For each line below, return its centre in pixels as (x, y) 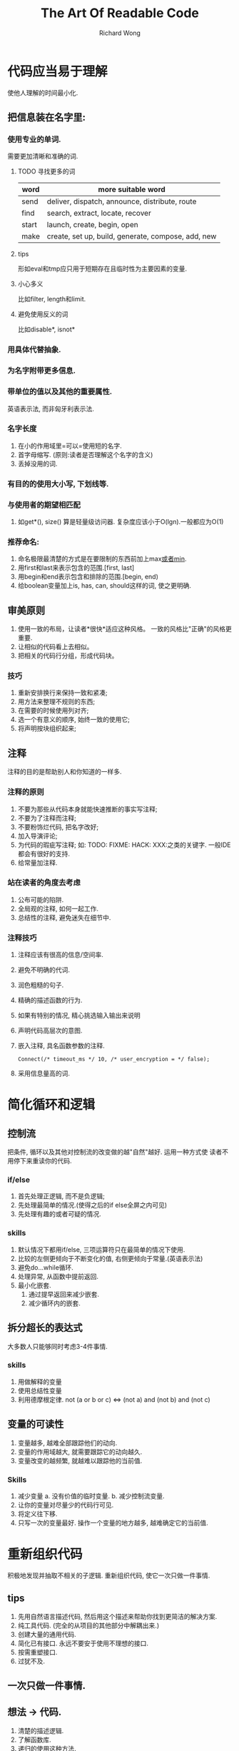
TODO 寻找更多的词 (46, 171)
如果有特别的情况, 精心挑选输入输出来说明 (79, 1015)
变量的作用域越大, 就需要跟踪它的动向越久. (80, 1452)
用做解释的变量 (40, 1381)
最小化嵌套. (34, 1285)
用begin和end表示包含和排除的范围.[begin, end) (88, 577)
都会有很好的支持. (44, 853)
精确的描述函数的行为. (50, 1000)
